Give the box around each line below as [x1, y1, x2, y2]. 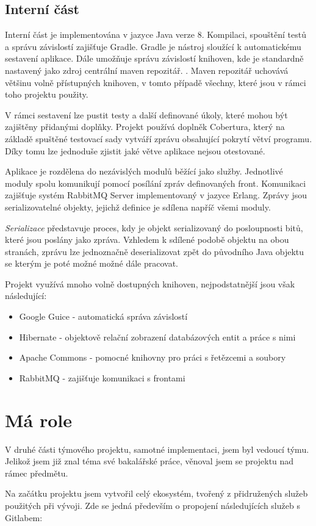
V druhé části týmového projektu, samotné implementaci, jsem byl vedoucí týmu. [5, 442, 309, 455]
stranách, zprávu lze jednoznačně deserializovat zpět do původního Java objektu [5, 245, 304, 258]
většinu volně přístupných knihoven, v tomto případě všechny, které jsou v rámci [5, 76, 306, 88]
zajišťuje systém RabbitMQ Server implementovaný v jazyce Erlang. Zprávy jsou [5, 189, 307, 201]
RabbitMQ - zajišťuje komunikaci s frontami [19, 371, 185, 384]
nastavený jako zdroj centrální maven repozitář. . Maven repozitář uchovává [5, 63, 289, 76]
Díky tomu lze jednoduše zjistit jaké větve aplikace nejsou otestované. [5, 144, 265, 157]
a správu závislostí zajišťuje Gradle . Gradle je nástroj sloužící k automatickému [5, 40, 301, 52]
